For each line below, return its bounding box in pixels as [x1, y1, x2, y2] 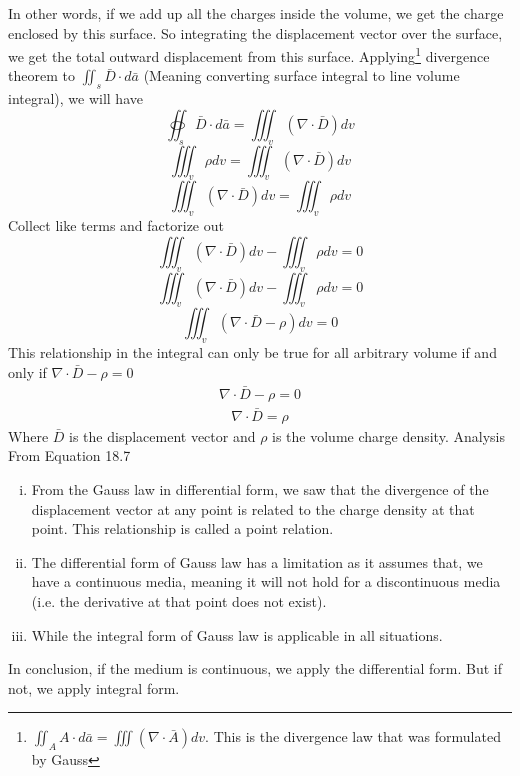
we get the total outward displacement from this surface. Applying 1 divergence [8, 43, 490, 66]
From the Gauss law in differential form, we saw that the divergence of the [31, 479, 489, 500]
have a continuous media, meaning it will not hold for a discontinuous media [31, 571, 501, 592]
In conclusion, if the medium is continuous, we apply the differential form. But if [8, 658, 503, 679]
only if [8, 361, 47, 382]
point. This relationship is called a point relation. [31, 518, 334, 539]
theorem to [8, 65, 75, 86]
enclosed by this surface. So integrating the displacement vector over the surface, [8, 22, 503, 43]
